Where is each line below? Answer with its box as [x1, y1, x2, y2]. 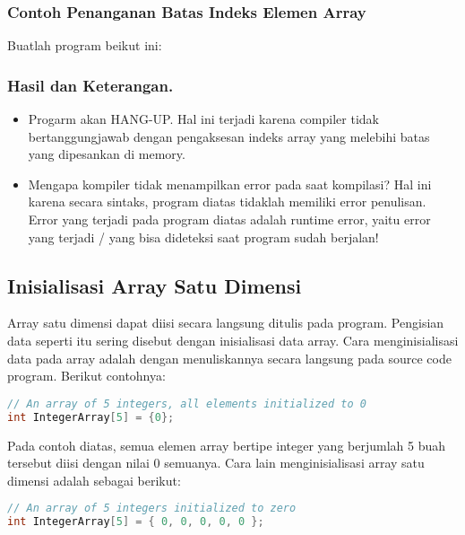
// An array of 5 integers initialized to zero [7, 502, 297, 515]
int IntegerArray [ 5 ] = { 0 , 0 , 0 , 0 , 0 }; [7, 515, 264, 529]
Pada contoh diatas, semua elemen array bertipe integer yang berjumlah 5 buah [7, 435, 446, 454]
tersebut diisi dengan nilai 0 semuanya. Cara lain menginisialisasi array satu [7, 453, 425, 472]
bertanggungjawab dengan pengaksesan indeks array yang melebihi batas [28, 127, 430, 145]
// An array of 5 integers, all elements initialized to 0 [7, 397, 366, 410]
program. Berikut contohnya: [7, 366, 166, 385]
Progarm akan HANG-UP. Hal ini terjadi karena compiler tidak [28, 110, 379, 128]
